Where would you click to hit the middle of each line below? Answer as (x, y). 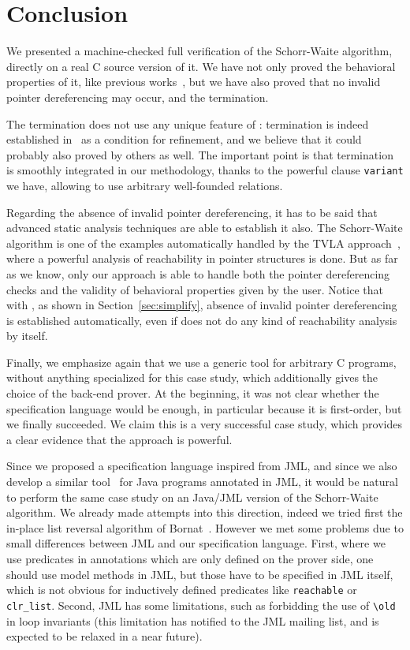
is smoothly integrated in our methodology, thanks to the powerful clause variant (205, 170)
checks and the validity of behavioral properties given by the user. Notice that (195, 289)
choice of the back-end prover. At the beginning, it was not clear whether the (193, 393)
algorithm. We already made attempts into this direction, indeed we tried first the (205, 512)
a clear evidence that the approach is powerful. (119, 439)
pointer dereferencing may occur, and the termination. (138, 97)
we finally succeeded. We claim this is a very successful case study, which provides (204, 424)
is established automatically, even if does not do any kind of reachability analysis (202, 320)
